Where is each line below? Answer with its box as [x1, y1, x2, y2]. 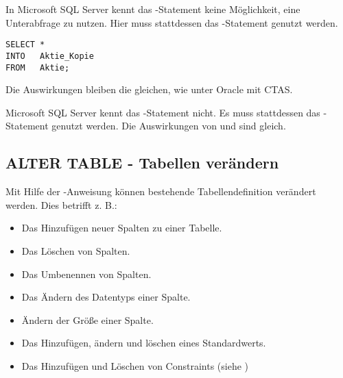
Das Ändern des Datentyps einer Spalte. [21, 290, 191, 304]
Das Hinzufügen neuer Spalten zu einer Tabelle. [21, 220, 222, 235]
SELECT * [5, 40, 45, 50]
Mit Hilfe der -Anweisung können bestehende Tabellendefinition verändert [5, 184, 316, 199]
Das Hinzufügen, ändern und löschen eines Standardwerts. [21, 336, 266, 350]
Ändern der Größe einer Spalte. [21, 312, 154, 327]
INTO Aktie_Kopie [5, 51, 94, 61]
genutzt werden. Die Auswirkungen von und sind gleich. [51, 118, 286, 133]
